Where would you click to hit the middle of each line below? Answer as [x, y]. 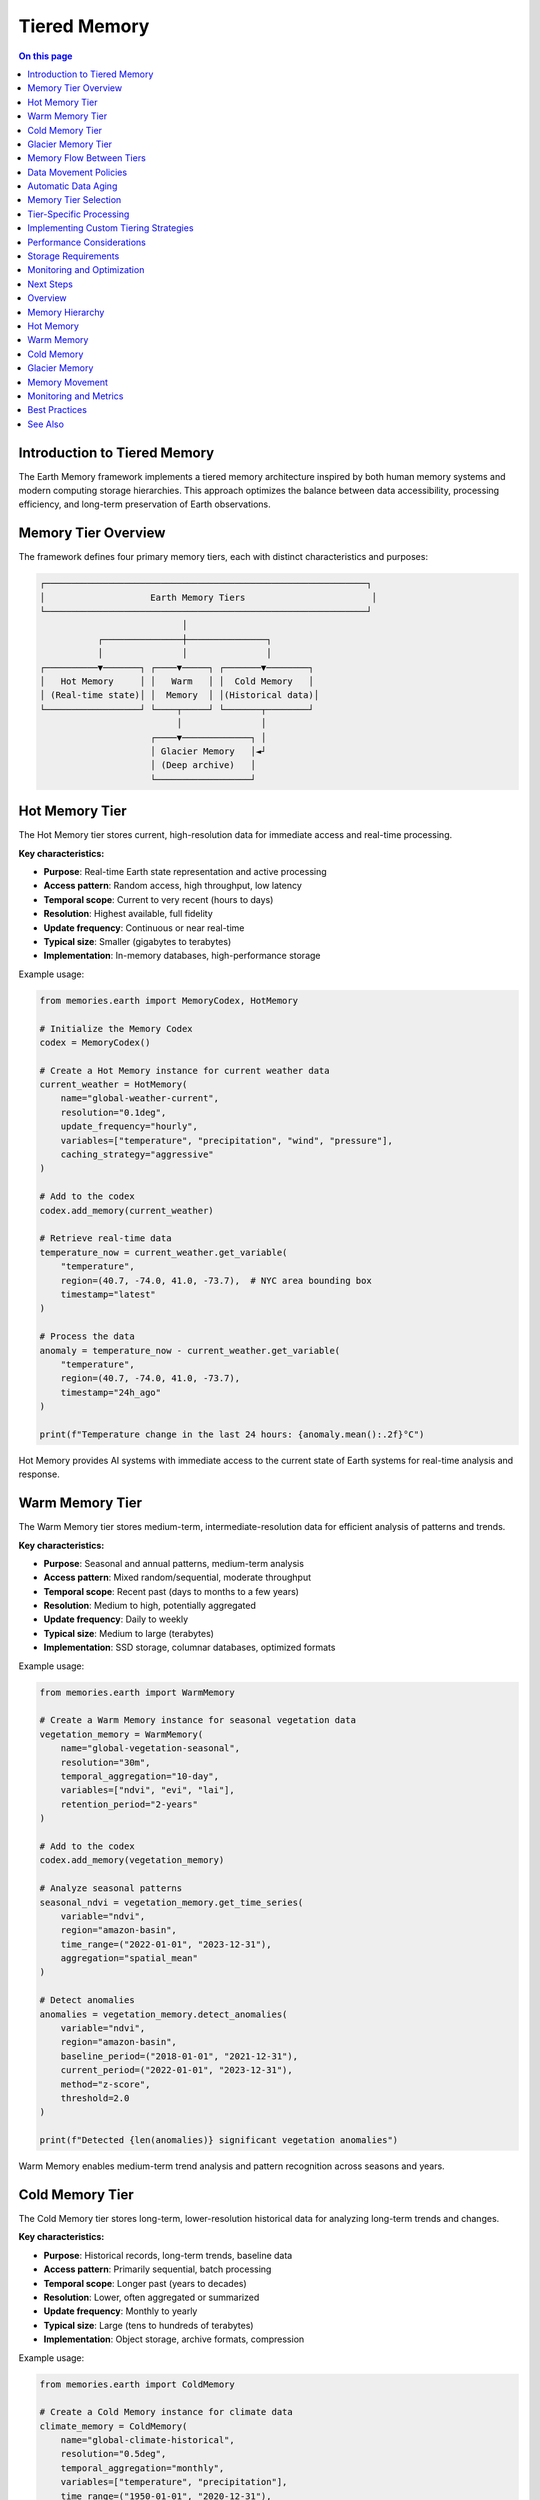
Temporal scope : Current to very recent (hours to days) [158, 899]
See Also [46, 424]
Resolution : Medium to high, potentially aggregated [150, 1606]
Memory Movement [68, 382]
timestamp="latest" [108, 1294]
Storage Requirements [73, 256]
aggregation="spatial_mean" [129, 1958]
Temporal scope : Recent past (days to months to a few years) [171, 1591]
